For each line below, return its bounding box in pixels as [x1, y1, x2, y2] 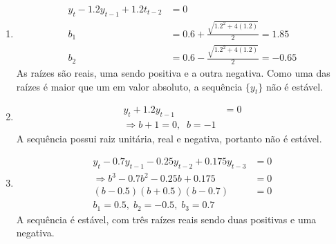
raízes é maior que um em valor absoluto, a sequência [16, 79, 243, 93]
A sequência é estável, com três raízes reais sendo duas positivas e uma [16, 212, 317, 226]
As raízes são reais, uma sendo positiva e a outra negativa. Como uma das [16, 65, 330, 79]
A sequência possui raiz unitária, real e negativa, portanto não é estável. [16, 131, 322, 146]
